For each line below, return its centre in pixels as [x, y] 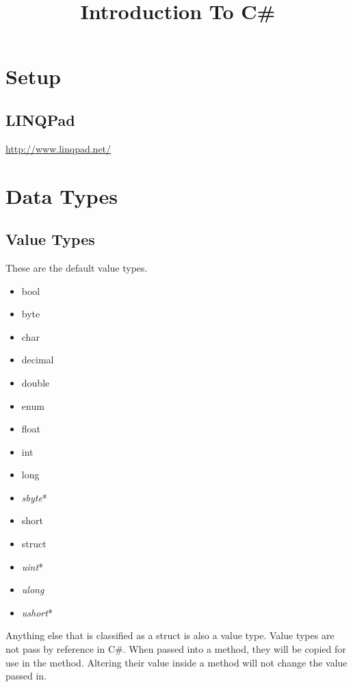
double [36, 382]
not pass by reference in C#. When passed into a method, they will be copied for [176, 649]
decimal [38, 360]
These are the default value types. [77, 267]
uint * [32, 566]
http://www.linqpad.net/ [58, 148]
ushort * [37, 612]
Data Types [62, 195]
